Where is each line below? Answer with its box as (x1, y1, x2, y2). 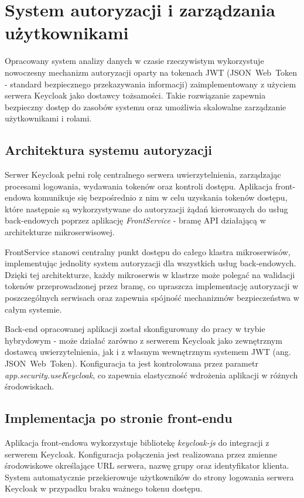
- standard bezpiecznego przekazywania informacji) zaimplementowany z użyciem (5, 77, 296, 90)
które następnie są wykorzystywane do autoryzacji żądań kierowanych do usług (5, 202, 288, 215)
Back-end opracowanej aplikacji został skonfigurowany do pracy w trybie (5, 323, 265, 335)
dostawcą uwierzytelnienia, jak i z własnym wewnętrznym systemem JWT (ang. (5, 345, 291, 358)
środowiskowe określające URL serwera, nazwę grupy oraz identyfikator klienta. (5, 459, 289, 472)
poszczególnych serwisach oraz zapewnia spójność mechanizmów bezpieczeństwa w (5, 292, 299, 304)
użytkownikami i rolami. (5, 112, 92, 124)
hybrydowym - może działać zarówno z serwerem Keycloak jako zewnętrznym (5, 334, 282, 346)
